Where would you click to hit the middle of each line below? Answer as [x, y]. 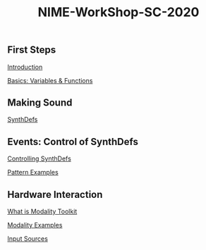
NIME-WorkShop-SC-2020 [119, 12]
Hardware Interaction [55, 194]
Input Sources [28, 239]
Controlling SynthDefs [40, 158]
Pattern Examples [33, 173]
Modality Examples [35, 225]
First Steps [32, 50]
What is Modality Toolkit [42, 211]
